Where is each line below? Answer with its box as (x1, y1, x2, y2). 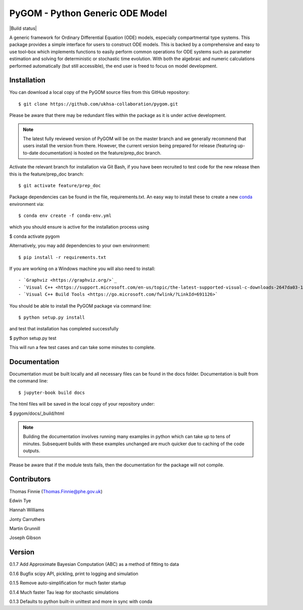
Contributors (9, 475, 51, 484)
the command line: (9, 378, 48, 384)
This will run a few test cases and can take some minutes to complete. (9, 344, 156, 351)
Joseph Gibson (9, 535, 41, 541)
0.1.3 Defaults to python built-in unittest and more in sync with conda (9, 598, 153, 604)
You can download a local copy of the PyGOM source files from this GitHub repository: (9, 89, 190, 96)
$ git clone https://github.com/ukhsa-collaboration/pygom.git (18, 101, 178, 107)
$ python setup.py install (18, 315, 85, 320)
